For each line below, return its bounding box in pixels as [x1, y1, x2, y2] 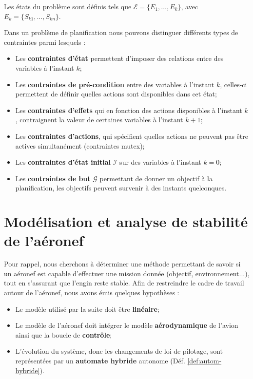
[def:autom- [187, 355, 222, 365]
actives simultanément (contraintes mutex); [15, 140, 145, 151]
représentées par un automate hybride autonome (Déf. [15, 355, 185, 365]
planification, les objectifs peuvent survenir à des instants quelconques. [15, 183, 227, 193]
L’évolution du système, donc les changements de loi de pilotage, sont [15, 346, 223, 356]
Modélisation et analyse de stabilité [4, 211, 248, 231]
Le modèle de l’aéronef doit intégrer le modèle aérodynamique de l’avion [15, 320, 238, 330]
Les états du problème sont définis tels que [4, 1, 132, 11]
